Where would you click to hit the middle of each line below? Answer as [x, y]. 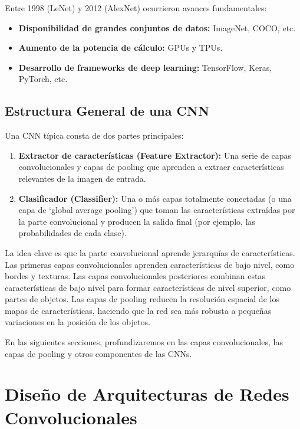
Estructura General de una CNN [107, 111]
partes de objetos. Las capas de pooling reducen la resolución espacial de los [142, 299]
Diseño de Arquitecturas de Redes [147, 394]
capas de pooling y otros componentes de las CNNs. [98, 353]
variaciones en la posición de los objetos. [78, 322]
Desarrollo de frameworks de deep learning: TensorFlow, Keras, [145, 67]
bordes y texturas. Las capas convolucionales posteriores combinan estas [135, 276]
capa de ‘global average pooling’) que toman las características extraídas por [157, 210]
